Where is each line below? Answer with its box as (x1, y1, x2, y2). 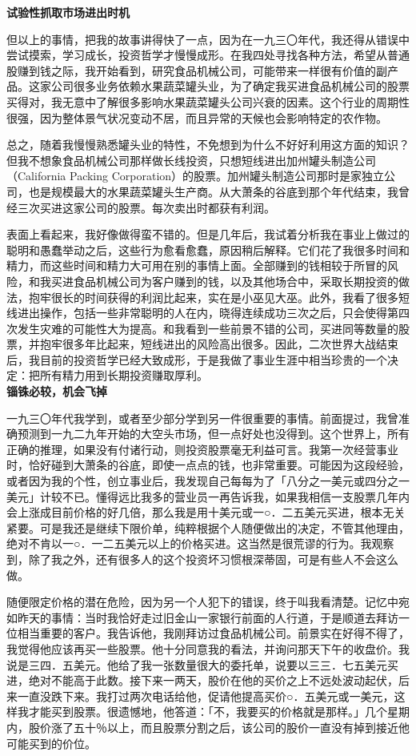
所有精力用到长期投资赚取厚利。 (39, 367, 208, 384)
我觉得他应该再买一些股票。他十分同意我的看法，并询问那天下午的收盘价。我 (6, 640, 410, 657)
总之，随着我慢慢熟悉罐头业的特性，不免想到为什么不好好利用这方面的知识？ (6, 136, 410, 153)
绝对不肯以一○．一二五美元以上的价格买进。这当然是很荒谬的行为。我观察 (6, 535, 394, 552)
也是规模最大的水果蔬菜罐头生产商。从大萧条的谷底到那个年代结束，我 (28, 183, 398, 199)
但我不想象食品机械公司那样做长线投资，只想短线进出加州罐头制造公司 (6, 151, 376, 168)
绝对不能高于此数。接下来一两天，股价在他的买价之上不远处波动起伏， (28, 672, 398, 689)
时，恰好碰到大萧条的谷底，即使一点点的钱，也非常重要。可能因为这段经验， (6, 456, 410, 473)
